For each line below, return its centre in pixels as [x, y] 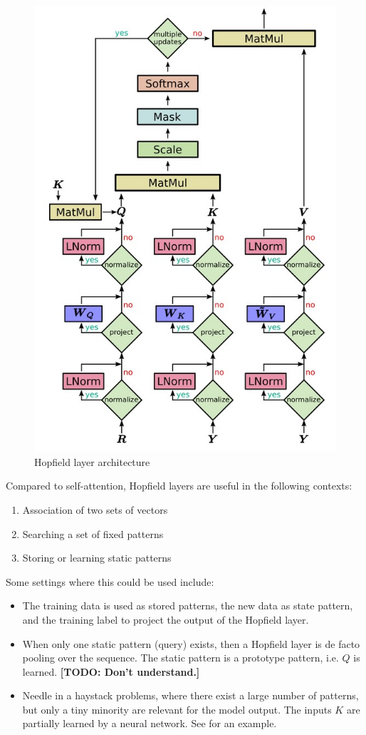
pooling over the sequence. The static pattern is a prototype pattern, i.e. [181, 658]
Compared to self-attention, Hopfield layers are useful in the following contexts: [179, 486]
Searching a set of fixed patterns [93, 533]
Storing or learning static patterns [97, 558]
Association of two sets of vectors [95, 509]
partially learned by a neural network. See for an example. [150, 723]
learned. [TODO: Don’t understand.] [111, 671]
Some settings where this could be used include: [110, 581]
